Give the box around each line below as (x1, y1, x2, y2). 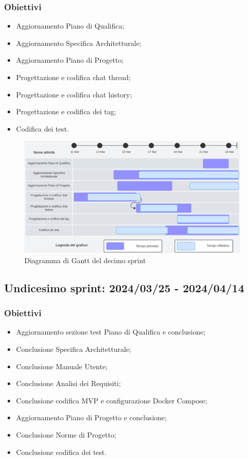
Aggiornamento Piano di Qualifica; (16, 20, 125, 31)
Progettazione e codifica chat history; (16, 89, 132, 99)
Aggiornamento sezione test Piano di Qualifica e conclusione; (16, 326, 206, 337)
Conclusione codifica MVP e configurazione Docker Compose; (16, 395, 207, 405)
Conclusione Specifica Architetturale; (16, 344, 131, 354)
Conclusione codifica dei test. (16, 446, 107, 457)
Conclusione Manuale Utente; (16, 361, 108, 371)
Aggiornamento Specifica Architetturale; (16, 37, 142, 48)
